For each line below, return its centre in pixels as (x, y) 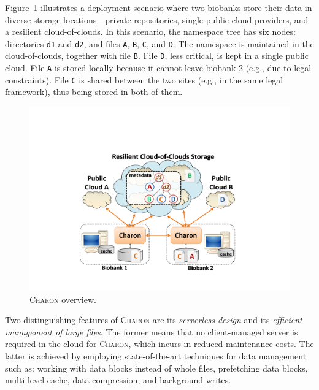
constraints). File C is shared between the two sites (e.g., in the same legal (144, 79)
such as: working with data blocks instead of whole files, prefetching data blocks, (156, 368)
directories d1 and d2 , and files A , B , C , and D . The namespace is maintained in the (159, 43)
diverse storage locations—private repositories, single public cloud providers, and (157, 19)
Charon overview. (63, 299)
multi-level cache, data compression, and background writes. (118, 380)
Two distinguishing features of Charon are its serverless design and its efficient (154, 320)
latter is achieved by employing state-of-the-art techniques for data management (156, 356)
